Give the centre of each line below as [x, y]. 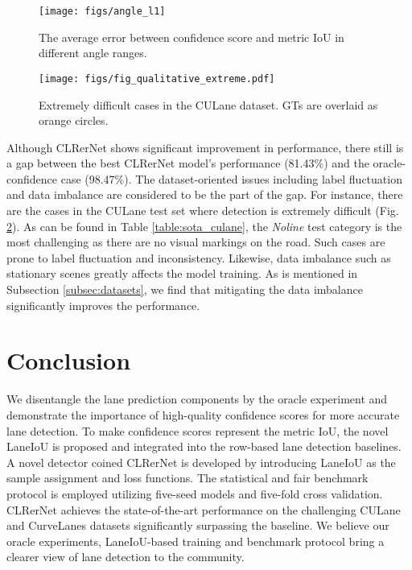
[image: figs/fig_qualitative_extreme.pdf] [157, 78]
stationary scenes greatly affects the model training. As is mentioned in [182, 273]
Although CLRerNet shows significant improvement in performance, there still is [205, 147]
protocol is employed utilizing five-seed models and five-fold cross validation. [195, 493]
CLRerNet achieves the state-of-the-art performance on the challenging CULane [204, 509]
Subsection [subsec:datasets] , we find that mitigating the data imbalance [185, 289]
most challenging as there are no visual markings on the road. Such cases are [196, 242]
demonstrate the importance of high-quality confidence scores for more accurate [203, 414]
